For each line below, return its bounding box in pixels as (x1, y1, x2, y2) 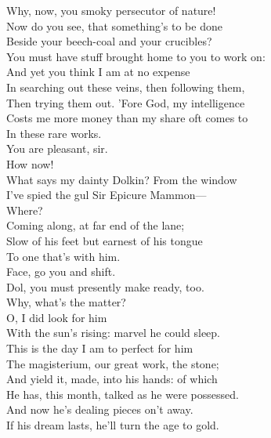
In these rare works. (6, 125, 102, 141)
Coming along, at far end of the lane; (6, 217, 185, 233)
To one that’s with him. (6, 248, 121, 264)
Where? (6, 201, 43, 218)
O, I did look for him (6, 309, 107, 325)
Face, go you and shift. (6, 263, 116, 280)
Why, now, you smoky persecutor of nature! (6, 2, 216, 18)
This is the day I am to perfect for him (6, 340, 193, 357)
